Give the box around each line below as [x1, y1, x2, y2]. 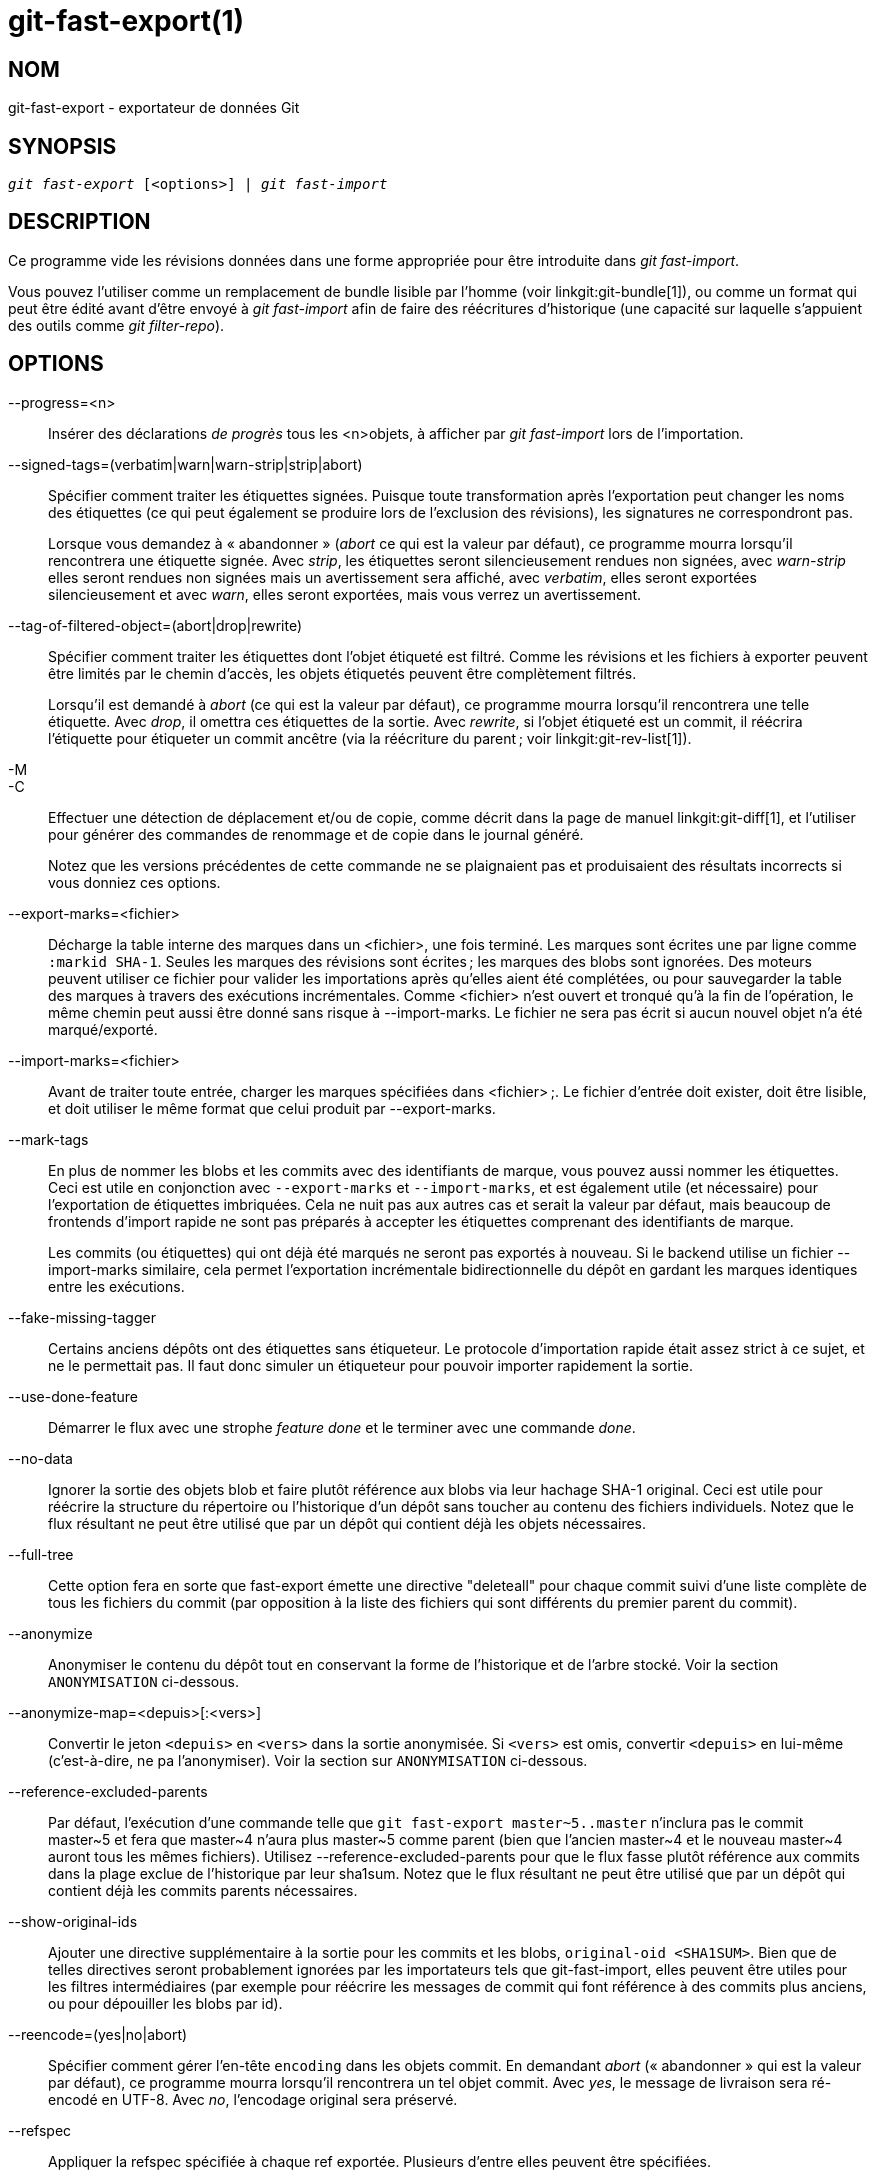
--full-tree [8, 1545, 74, 1563]
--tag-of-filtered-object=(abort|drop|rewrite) [8, 616, 303, 634]
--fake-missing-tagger [8, 1308, 156, 1326]
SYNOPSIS [8, 133, 117, 159]
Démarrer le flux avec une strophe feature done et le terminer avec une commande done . [48, 1418, 636, 1436]
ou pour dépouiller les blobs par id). [48, 1994, 283, 2012]
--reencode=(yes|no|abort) [8, 2025, 188, 2043]
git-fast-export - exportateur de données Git [8, 99, 300, 117]
